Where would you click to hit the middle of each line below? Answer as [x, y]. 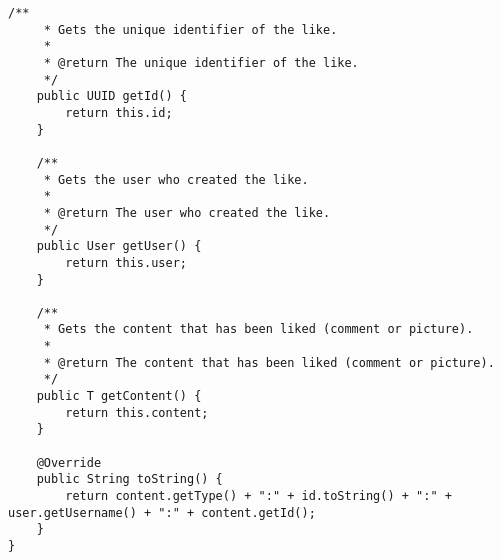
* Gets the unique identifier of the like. [190, 29]
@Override [69, 462]
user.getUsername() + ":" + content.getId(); [162, 512]
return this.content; [137, 412]
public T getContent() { [119, 396]
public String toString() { [129, 479]
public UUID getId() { [111, 96]
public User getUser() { [119, 246]
